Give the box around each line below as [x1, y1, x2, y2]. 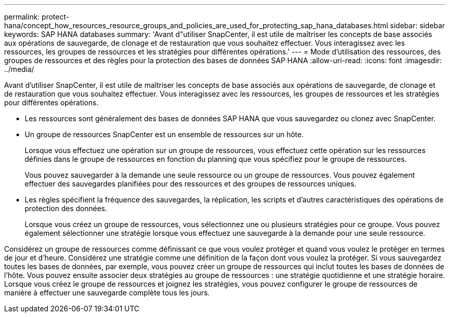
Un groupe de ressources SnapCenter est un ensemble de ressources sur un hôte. [25, 130, 304, 139]
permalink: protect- [4, 12, 69, 21]
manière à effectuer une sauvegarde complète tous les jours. [4, 288, 210, 297]
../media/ [4, 65, 34, 73]
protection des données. [25, 204, 107, 213]
